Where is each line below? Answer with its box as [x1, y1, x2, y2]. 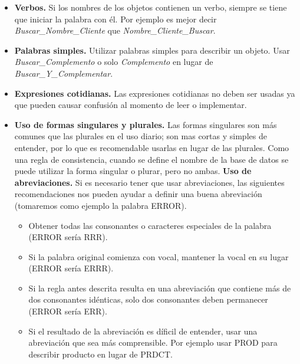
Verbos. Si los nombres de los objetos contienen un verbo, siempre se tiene [14, 1, 287, 13]
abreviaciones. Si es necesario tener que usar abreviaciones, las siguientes [14, 176, 285, 188]
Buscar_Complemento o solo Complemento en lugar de [14, 55, 213, 68]
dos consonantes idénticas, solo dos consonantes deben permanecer [28, 293, 268, 306]
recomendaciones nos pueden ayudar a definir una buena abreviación [14, 188, 262, 200]
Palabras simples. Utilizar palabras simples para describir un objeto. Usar [14, 44, 290, 56]
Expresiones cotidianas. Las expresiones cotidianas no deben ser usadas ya [14, 87, 295, 99]
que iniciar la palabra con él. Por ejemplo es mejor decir [14, 12, 217, 25]
